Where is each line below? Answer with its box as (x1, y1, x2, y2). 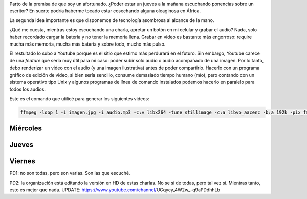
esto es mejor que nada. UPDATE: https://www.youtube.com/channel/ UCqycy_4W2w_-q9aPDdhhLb (9, 187, 220, 193)
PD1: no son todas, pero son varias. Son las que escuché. (9, 170, 130, 176)
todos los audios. (9, 86, 46, 92)
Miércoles (9, 124, 42, 133)
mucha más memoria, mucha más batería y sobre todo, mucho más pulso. (9, 41, 166, 47)
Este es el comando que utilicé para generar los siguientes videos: (9, 95, 149, 102)
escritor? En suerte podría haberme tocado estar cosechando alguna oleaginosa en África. (9, 8, 201, 14)
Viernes (9, 157, 35, 166)
